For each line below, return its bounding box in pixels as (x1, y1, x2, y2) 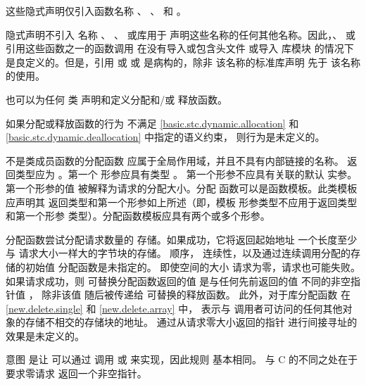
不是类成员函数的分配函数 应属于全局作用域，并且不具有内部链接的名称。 (6, 153, 344, 168)
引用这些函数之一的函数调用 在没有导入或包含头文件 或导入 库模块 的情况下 (6, 41, 354, 56)
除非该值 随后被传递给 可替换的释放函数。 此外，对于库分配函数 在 (42, 287, 351, 302)
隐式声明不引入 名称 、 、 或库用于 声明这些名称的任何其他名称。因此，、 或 (6, 27, 355, 42)
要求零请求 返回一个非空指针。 (6, 366, 147, 381)
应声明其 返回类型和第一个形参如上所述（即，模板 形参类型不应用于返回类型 (6, 194, 358, 209)
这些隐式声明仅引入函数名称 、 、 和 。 (6, 4, 187, 18)
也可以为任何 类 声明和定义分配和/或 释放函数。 (6, 91, 227, 106)
